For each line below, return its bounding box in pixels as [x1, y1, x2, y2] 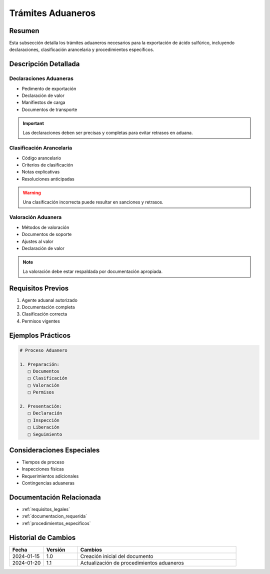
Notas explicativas [21, 169, 60, 175]
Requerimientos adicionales [21, 473, 79, 479]
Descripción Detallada [9, 60, 80, 68]
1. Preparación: [19, 361, 60, 367]
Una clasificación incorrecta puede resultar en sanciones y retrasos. [22, 199, 163, 205]
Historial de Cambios [9, 533, 76, 542]
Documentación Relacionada [9, 493, 101, 501]
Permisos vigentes [21, 318, 60, 324]
